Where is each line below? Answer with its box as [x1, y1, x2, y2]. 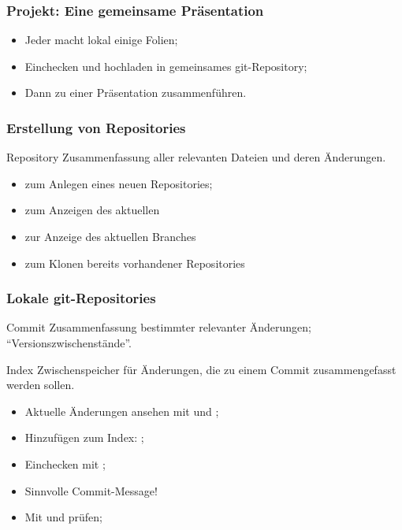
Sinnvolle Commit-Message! [24, 482, 158, 498]
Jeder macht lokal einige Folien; [24, 32, 178, 48]
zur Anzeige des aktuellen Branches [24, 228, 196, 244]
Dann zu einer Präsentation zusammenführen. [24, 84, 247, 101]
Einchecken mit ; [24, 455, 106, 472]
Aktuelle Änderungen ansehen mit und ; [24, 402, 219, 419]
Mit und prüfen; [24, 509, 102, 525]
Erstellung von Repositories [6, 117, 186, 137]
